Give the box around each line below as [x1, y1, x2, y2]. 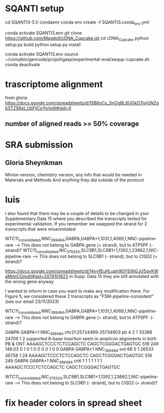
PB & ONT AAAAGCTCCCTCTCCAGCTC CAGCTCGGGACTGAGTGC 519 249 [5, 341, 159, 347]
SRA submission [5, 139, 73, 150]
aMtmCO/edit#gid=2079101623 [5, 274, 69, 279]
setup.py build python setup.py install [5, 41, 81, 47]
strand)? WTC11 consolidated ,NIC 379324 [5, 247, 80, 254]
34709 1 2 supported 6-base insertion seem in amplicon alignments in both [5, 335, 157, 341]
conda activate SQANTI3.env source [5, 51, 78, 57]
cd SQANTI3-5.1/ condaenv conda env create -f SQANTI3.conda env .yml [5, 19, 149, 26]
